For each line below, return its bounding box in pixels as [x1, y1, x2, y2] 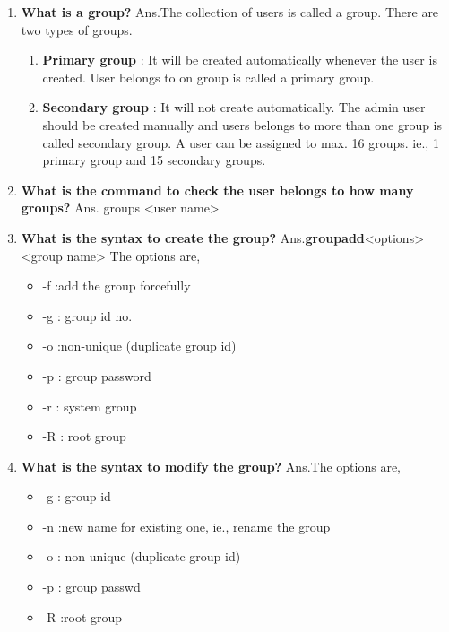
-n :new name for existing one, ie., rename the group [42, 516, 331, 535]
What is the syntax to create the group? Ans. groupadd [21, 228, 365, 247]
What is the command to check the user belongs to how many [21, 180, 414, 199]
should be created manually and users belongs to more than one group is [42, 115, 443, 134]
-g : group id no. [42, 306, 133, 325]
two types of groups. [21, 20, 133, 39]
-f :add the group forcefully [42, 276, 191, 295]
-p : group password [42, 366, 151, 385]
